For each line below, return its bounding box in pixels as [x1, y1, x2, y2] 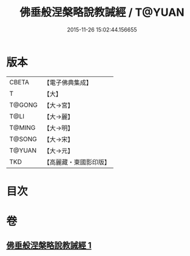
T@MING [9, 123, 36, 132]
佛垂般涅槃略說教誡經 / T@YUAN [19, 5, 185, 19]
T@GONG [9, 101, 38, 109]
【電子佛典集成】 [43, 78, 92, 87]
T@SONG [9, 135, 38, 143]
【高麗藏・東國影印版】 [43, 158, 110, 166]
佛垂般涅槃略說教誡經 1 [6, 240, 92, 251]
